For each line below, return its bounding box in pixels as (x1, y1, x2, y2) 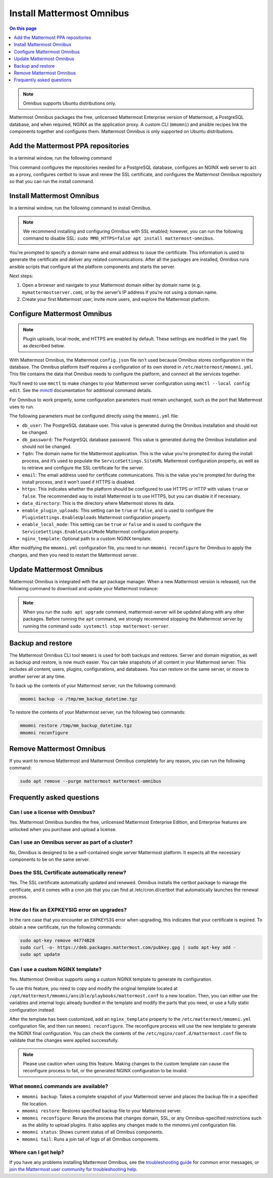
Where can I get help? (9, 1149, 64, 1156)
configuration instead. (9, 1007, 56, 1013)
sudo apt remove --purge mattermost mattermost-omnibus (20, 778, 162, 784)
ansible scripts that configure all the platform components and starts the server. (9, 264, 175, 270)
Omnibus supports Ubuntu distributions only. (23, 100, 116, 106)
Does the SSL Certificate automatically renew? (9, 869, 126, 876)
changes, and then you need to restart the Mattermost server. (9, 552, 138, 558)
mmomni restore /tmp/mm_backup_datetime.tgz (20, 723, 132, 728)
